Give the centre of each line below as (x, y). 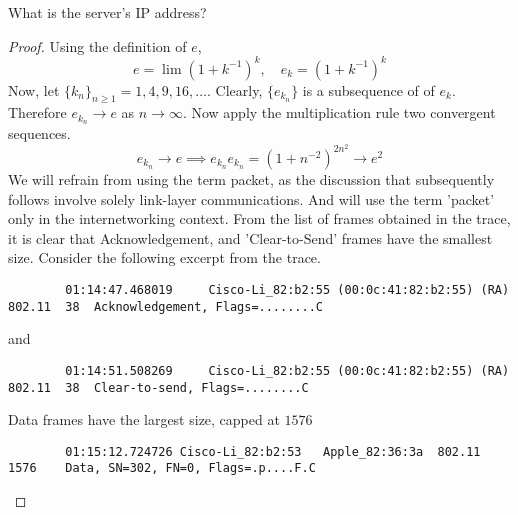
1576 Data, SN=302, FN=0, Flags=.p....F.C (162, 468)
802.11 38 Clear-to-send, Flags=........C (158, 387)
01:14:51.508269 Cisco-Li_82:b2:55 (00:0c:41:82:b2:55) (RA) (287, 370)
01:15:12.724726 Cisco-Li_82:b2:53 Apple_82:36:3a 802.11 (273, 451)
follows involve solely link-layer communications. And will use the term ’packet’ (251, 198)
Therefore (37, 112)
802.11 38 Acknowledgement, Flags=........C (165, 306)
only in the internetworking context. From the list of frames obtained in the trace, (259, 218)
